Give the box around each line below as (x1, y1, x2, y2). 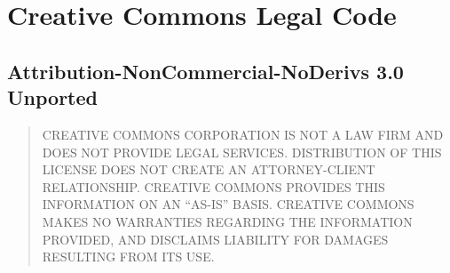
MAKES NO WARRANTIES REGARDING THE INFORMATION (42, 212, 413, 230)
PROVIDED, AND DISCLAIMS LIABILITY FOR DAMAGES (42, 229, 389, 248)
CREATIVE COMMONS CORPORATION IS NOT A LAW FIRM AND (42, 124, 444, 143)
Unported (7, 84, 98, 111)
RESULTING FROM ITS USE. (42, 247, 215, 266)
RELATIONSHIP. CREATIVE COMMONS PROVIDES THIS (42, 177, 385, 196)
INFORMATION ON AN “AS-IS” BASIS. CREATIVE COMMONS (42, 195, 414, 213)
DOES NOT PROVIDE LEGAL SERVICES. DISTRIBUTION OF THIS (42, 142, 442, 161)
